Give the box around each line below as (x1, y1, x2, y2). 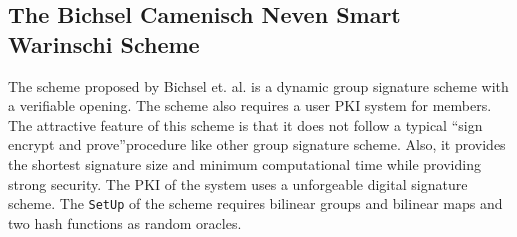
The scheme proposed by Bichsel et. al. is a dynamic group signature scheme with (8, 75, 509, 96)
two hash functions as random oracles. (8, 212, 242, 233)
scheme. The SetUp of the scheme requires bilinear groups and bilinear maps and (8, 193, 503, 214)
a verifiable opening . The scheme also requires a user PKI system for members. (8, 95, 492, 116)
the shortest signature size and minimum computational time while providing (8, 153, 481, 174)
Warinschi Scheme (8, 28, 200, 59)
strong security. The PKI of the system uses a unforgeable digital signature (8, 173, 468, 194)
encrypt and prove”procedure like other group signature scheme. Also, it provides (8, 134, 506, 155)
